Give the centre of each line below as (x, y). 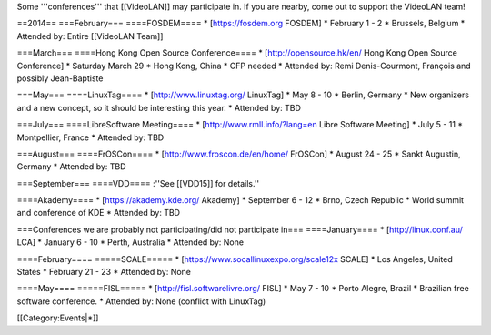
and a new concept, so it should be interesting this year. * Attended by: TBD (159, 107)
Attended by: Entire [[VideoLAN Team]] (90, 36)
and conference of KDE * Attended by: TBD (99, 213)
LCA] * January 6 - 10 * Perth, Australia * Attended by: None (130, 242)
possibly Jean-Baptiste (60, 78)
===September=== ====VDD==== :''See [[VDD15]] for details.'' (138, 183)
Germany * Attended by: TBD (71, 167)
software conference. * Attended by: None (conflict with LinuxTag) (141, 301)
